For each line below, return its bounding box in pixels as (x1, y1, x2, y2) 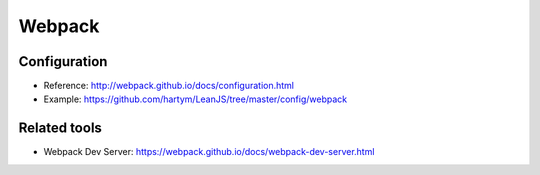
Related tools (18, 120, 102, 137)
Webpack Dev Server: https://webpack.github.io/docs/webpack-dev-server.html (43, 146, 375, 158)
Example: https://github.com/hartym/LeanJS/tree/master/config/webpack (43, 93, 348, 105)
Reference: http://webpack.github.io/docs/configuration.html (43, 80, 295, 92)
